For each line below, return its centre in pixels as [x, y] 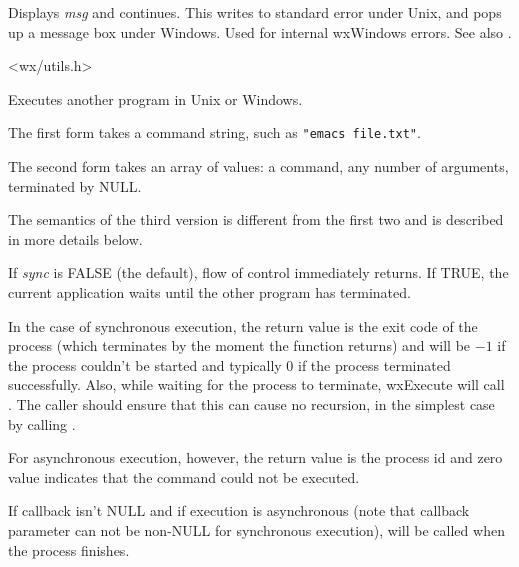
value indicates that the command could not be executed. [184, 476]
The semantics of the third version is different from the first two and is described [256, 219]
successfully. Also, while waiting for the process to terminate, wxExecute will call [256, 384]
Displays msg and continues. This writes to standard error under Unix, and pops [255, 12]
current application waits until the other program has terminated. [209, 292]
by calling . [42, 423]
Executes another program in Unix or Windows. [155, 98]
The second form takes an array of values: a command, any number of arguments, [258, 166]
